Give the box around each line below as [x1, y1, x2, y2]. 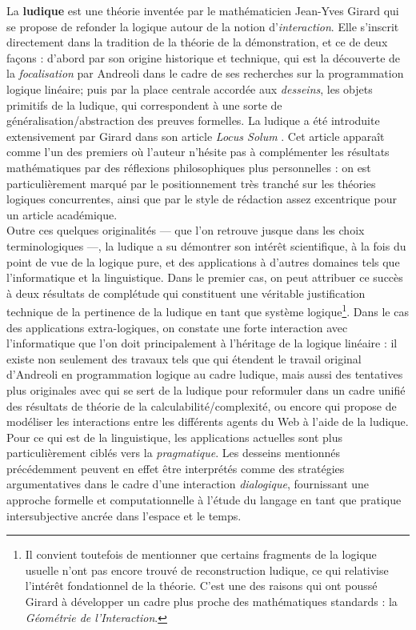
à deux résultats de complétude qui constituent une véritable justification [6, 284, 366, 301]
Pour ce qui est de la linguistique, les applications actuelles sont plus [6, 428, 342, 445]
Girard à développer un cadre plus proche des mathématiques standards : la [25, 593, 398, 610]
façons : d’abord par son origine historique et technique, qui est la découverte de [6, 49, 401, 66]
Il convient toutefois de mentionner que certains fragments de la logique [25, 546, 377, 563]
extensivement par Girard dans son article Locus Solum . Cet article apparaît [6, 127, 385, 144]
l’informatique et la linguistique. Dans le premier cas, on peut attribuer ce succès [6, 269, 403, 286]
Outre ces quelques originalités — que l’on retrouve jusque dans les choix [6, 222, 365, 239]
